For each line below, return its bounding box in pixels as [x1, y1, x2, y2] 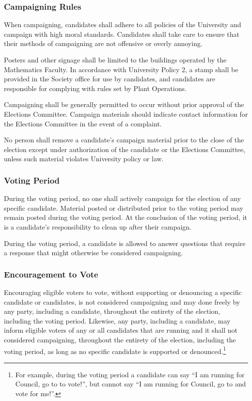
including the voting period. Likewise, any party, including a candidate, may [4, 315, 231, 325]
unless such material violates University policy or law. [4, 154, 164, 164]
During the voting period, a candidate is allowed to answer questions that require [4, 238, 246, 248]
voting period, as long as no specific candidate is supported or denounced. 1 [4, 344, 226, 356]
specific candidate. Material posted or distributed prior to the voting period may [4, 202, 244, 213]
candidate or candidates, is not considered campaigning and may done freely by [4, 296, 240, 307]
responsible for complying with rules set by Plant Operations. [4, 83, 187, 93]
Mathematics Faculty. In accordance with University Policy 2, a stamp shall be [4, 64, 238, 74]
